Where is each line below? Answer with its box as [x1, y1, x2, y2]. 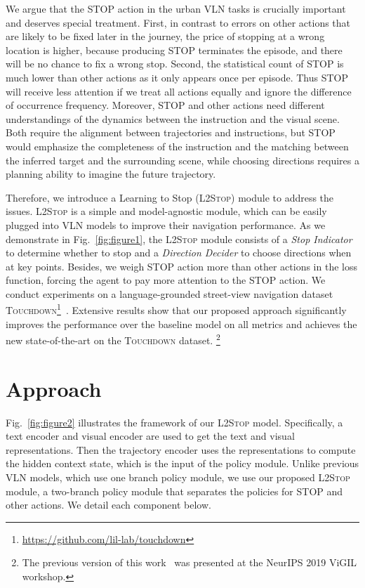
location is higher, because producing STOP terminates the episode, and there [6, 42, 343, 57]
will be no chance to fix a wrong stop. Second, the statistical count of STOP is [6, 56, 344, 71]
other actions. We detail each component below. [6, 497, 211, 512]
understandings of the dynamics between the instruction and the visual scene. [6, 111, 340, 126]
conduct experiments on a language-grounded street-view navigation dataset [6, 286, 333, 301]
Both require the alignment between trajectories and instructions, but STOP [6, 125, 336, 140]
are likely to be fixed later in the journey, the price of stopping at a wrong [6, 29, 325, 44]
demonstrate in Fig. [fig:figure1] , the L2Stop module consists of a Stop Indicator [6, 231, 352, 246]
